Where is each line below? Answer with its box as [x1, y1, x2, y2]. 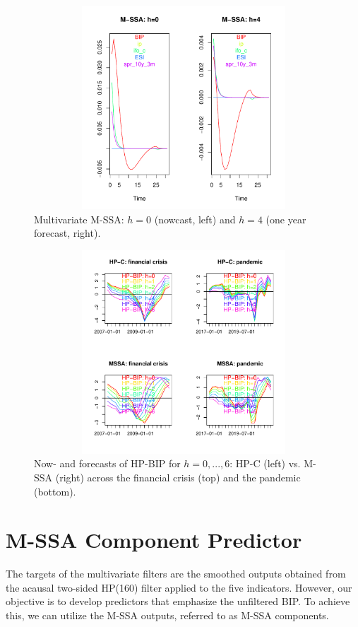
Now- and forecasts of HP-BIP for [34, 456, 181, 471]
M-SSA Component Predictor [6, 525, 302, 554]
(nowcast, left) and [154, 211, 236, 226]
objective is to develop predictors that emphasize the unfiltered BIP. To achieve [6, 594, 350, 609]
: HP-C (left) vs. [229, 456, 301, 471]
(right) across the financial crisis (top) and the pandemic [55, 469, 301, 484]
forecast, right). [34, 225, 101, 240]
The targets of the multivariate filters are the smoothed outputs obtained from [6, 566, 346, 581]
